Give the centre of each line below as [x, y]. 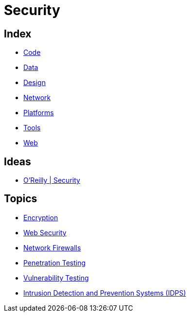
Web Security [45, 232]
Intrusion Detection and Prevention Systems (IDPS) [105, 293]
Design [35, 83]
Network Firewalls [52, 247]
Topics [21, 199]
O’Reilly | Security [52, 180]
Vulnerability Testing [56, 278]
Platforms [39, 113]
